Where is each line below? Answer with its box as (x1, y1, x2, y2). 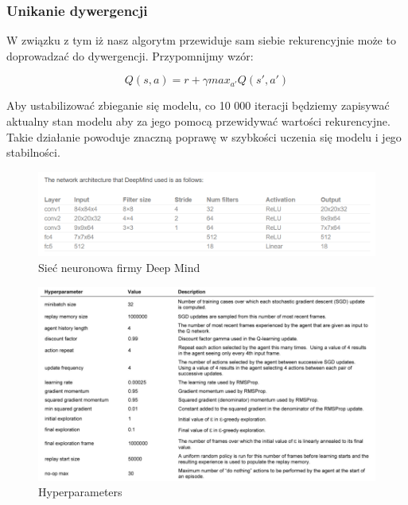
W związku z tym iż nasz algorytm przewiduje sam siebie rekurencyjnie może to (6, 32, 396, 49)
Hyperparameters (38, 484, 122, 500)
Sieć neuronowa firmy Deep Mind (38, 259, 200, 276)
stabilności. (6, 144, 60, 161)
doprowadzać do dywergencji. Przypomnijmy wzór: (6, 47, 254, 64)
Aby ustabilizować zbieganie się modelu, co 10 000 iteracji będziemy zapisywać (6, 97, 390, 114)
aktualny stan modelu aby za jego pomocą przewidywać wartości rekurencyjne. (6, 113, 391, 129)
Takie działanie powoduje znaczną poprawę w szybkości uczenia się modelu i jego (6, 128, 402, 145)
